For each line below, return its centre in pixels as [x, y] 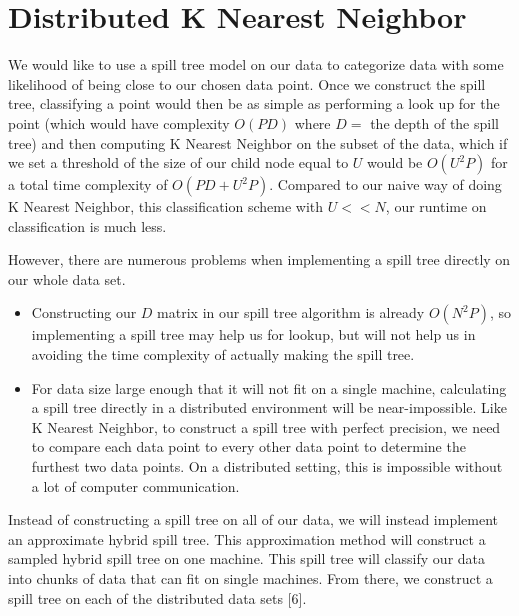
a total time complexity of [88, 184]
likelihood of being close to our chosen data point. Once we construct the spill [247, 83]
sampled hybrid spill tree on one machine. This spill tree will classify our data [247, 558]
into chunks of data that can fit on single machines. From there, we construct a [250, 578]
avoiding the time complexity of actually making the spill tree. [223, 354]
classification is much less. [87, 225]
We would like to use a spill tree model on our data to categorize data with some [256, 64]
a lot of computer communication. [135, 485]
